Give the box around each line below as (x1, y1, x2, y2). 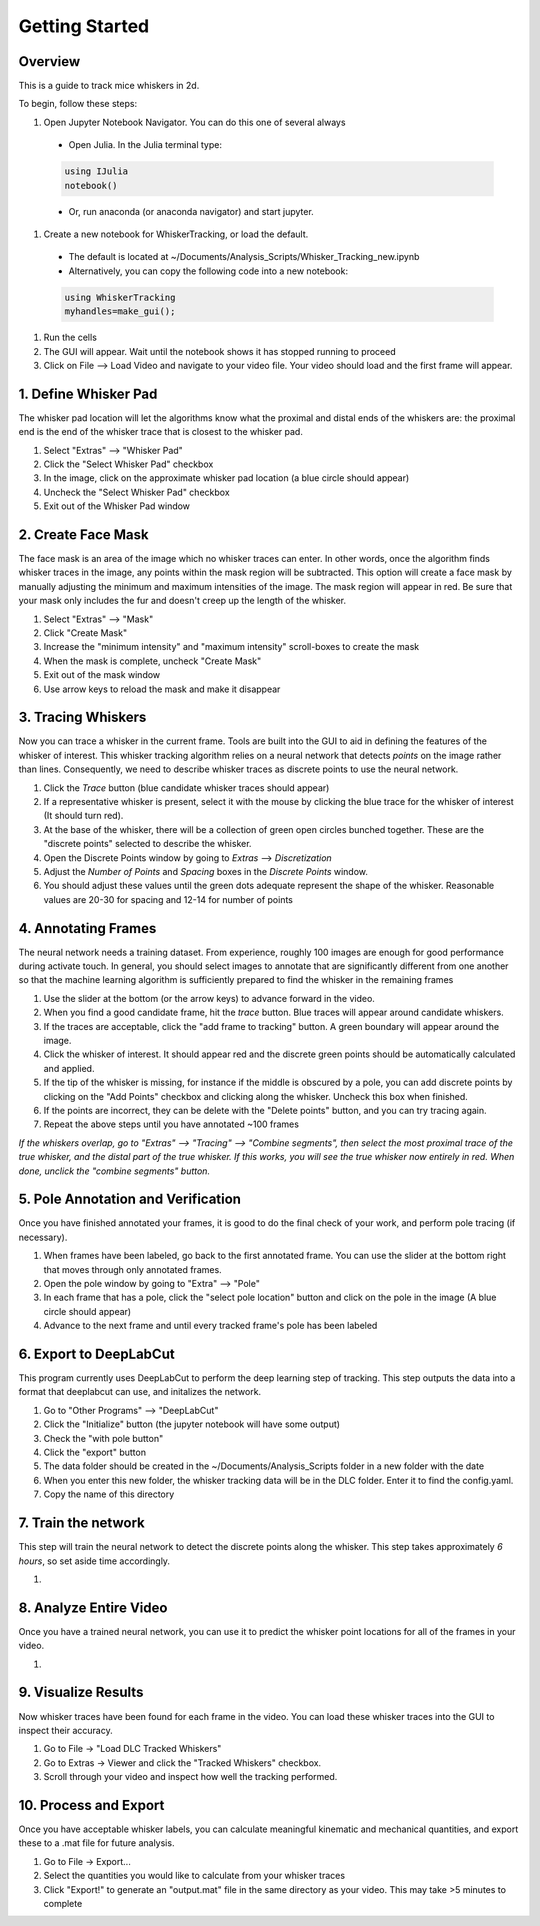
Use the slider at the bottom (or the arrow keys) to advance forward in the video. (43, 992, 375, 1004)
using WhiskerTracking (64, 291, 176, 303)
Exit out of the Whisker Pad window (43, 500, 190, 512)
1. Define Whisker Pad (18, 385, 158, 402)
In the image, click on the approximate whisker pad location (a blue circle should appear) (43, 472, 410, 484)
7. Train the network (18, 1515, 145, 1532)
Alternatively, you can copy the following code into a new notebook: (68, 265, 349, 277)
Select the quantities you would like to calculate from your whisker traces (43, 1870, 345, 1882)
